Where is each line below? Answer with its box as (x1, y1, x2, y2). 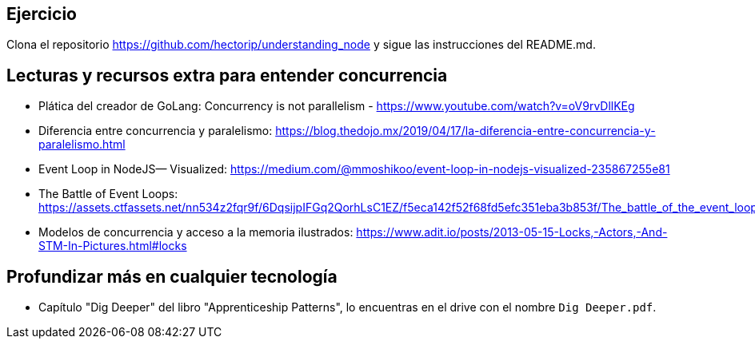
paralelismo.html (38, 137, 126, 152)
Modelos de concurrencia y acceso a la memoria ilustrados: (38, 225, 354, 240)
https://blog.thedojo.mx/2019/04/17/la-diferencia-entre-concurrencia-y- (275, 124, 656, 138)
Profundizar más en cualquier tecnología (6, 266, 338, 287)
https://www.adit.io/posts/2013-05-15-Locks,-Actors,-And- (356, 225, 668, 240)
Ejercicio (6, 4, 77, 24)
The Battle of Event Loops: (38, 187, 178, 201)
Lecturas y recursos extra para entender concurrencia (6, 65, 448, 85)
